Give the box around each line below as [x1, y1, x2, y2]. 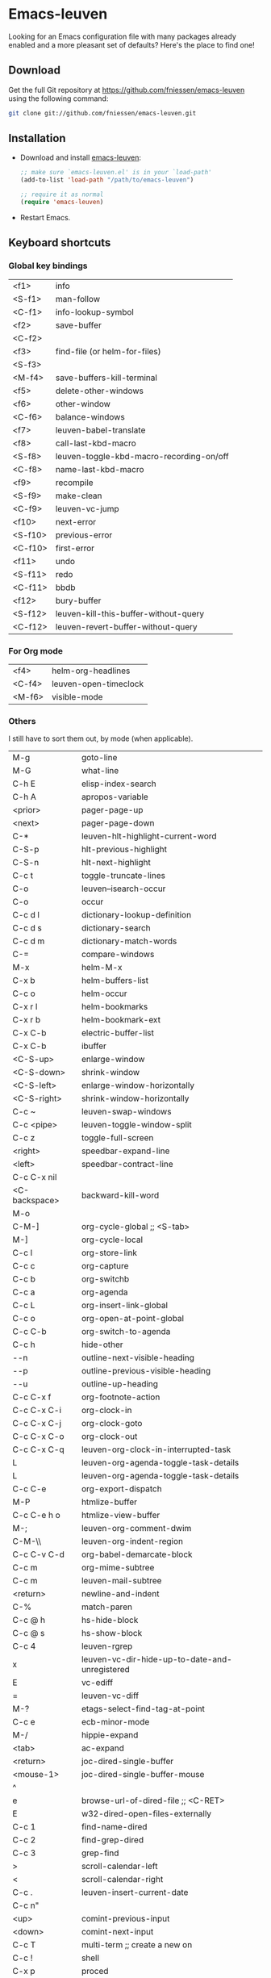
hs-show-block [81, 1628, 143, 1639]
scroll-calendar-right [81, 1874, 164, 1885]
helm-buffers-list [81, 975, 149, 986]
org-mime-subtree [81, 1562, 155, 1574]
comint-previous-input [81, 1913, 170, 1925]
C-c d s [12, 922, 43, 934]
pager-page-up [81, 805, 144, 816]
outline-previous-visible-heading [81, 1365, 211, 1377]
